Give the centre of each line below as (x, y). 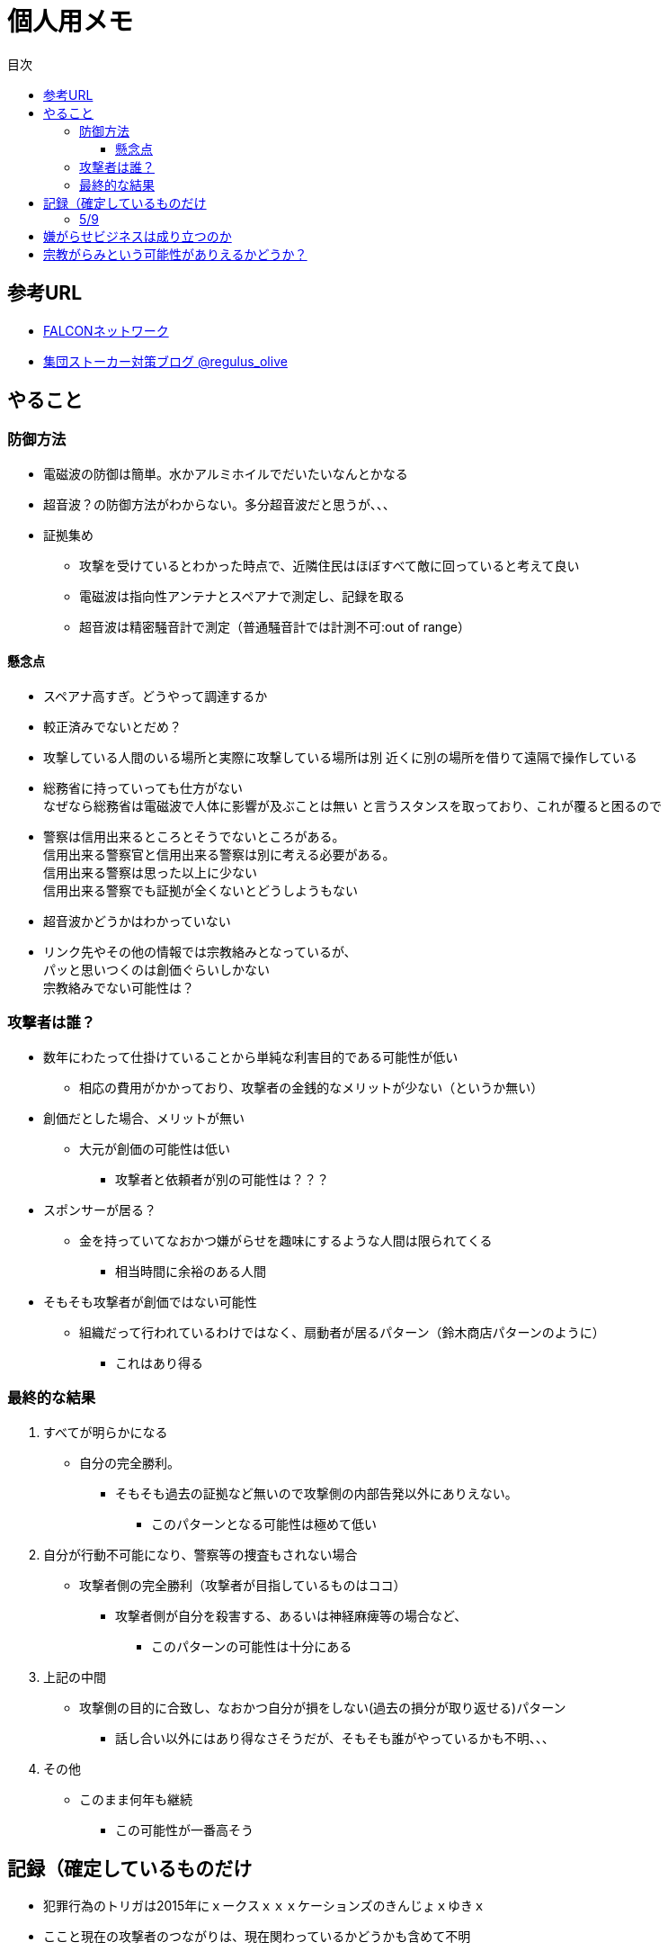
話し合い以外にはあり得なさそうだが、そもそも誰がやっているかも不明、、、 (335, 1738)
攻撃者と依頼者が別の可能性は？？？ (222, 1179)
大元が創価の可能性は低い (155, 1148)
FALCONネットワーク (106, 330)
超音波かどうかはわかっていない (137, 922)
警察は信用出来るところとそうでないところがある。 (194, 837)
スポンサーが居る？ (100, 1209)
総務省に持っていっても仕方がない (143, 788)
